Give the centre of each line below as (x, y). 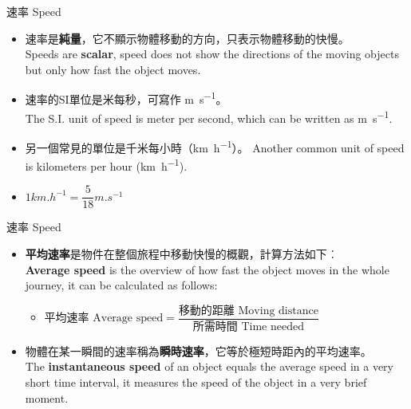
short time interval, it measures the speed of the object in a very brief (196, 381)
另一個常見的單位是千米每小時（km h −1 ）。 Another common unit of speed (215, 146)
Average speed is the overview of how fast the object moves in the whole (207, 269)
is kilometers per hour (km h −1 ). (106, 165)
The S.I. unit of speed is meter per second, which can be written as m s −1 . (209, 116)
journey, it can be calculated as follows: (121, 285)
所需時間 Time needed (248, 326)
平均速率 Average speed (104, 319)
